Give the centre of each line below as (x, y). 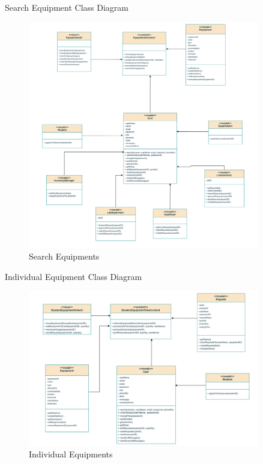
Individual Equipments (71, 454)
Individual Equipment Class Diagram (74, 276)
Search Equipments (64, 256)
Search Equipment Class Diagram (67, 7)
